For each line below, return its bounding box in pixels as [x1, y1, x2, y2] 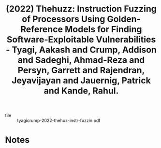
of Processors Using [21, 13, 105, 25]
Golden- [107, 13, 141, 25]
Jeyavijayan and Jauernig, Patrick [12, 75, 151, 86]
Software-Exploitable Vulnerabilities [6, 34, 156, 45]
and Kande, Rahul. [44, 85, 119, 96]
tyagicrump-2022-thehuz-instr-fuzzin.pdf [17, 118, 101, 123]
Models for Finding [64, 24, 142, 35]
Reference [20, 24, 63, 35]
